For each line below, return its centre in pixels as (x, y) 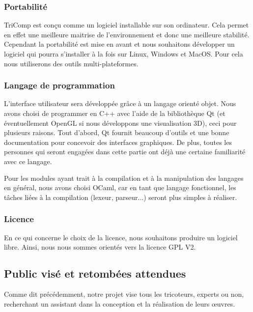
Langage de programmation (59, 85)
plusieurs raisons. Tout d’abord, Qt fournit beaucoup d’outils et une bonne (117, 132)
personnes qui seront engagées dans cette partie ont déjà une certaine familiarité (125, 152)
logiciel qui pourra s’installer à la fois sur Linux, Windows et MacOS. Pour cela (124, 54)
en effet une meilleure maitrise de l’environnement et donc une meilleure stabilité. (127, 34)
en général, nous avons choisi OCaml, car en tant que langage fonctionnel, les (120, 187)
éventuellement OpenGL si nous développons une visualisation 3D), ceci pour (120, 123)
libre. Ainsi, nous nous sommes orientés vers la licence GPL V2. (100, 247)
